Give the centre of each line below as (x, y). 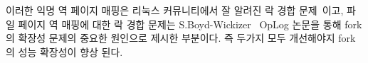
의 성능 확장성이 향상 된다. (64, 51)
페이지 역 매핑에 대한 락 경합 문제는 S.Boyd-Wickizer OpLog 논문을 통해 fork (190, 24)
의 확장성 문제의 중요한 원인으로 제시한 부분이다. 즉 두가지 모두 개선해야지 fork (181, 38)
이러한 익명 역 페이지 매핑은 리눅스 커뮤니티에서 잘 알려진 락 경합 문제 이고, (175, 10)
